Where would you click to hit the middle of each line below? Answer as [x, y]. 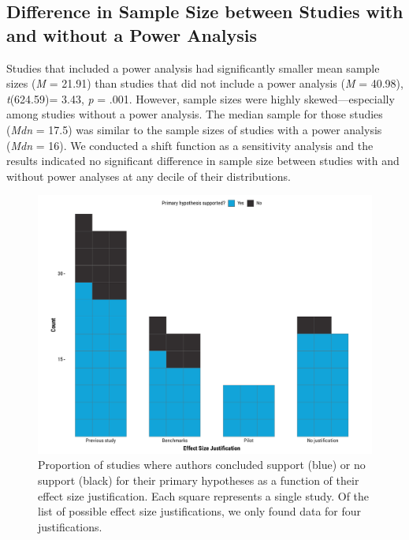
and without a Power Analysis [132, 34]
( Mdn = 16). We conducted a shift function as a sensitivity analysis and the [190, 145]
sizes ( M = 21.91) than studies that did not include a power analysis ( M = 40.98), [205, 83]
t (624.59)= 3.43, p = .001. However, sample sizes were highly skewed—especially [201, 98]
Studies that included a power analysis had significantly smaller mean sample [193, 67]
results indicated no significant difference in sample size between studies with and [203, 161]
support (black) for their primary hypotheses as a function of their [199, 480]
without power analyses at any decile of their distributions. [149, 176]
